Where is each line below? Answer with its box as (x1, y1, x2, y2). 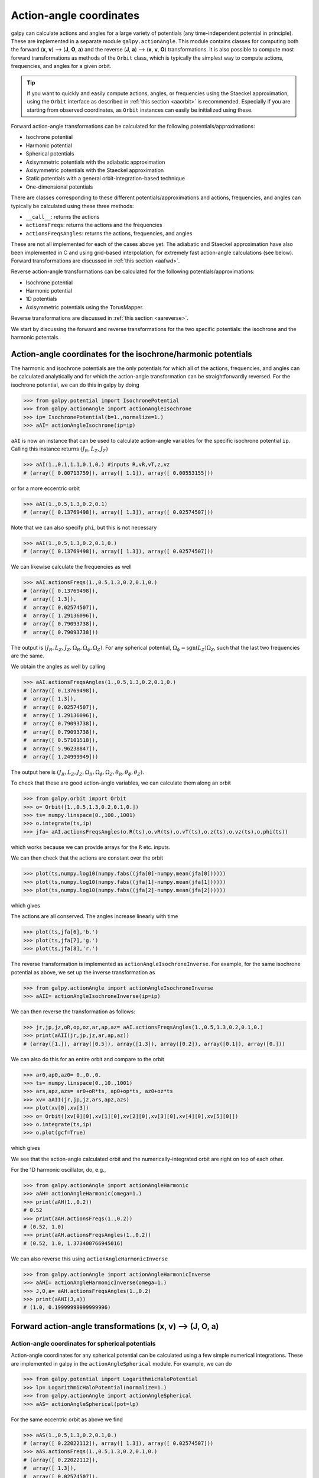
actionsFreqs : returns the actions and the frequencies (25, 222, 162, 229)
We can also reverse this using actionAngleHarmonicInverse (11, 1255, 168, 1262)
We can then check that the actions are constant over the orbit (11, 854, 164, 861)
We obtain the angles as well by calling (11, 663, 106, 670)
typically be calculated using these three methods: (11, 202, 134, 209)
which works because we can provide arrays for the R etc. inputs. (11, 843, 171, 851)
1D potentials (25, 296, 57, 303)
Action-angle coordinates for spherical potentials (11, 1339, 156, 1347)
